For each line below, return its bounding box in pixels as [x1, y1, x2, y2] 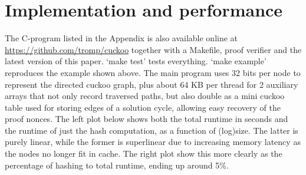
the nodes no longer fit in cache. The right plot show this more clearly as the [5, 147, 282, 160]
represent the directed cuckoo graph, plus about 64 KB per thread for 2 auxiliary [5, 78, 298, 90]
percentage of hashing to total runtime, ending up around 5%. [5, 159, 229, 171]
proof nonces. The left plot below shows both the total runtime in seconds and [5, 113, 288, 125]
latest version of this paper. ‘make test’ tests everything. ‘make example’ [5, 55, 266, 67]
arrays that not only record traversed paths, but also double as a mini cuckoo [5, 90, 285, 102]
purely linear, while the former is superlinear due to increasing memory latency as [5, 136, 301, 148]
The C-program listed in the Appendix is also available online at [5, 32, 238, 44]
